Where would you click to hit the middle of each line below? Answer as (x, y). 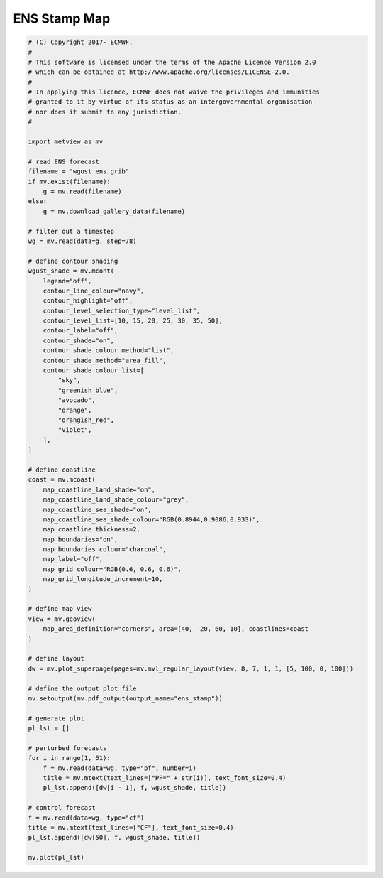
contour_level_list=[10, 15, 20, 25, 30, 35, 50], (133, 321)
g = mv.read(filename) (82, 191)
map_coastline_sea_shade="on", (97, 509)
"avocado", (77, 400)
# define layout (56, 658)
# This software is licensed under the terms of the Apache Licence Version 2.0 (172, 62)
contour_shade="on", (79, 340)
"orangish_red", (86, 420)
